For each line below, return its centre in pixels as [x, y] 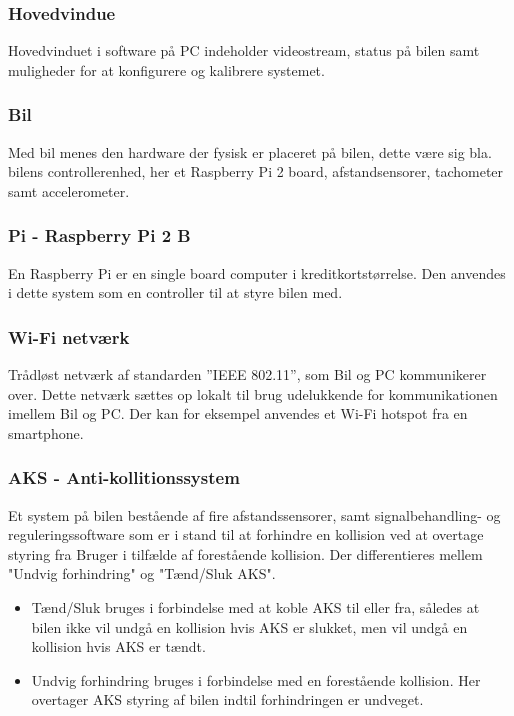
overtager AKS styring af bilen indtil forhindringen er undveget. [227, 699]
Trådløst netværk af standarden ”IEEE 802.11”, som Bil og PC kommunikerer [247, 374]
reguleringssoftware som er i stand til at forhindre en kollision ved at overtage [246, 534]
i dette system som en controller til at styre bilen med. [175, 292]
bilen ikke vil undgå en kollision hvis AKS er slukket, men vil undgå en [249, 626]
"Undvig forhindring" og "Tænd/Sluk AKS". [142, 573]
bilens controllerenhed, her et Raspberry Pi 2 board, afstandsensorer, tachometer [256, 171]
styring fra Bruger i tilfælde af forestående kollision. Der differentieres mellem [245, 553]
